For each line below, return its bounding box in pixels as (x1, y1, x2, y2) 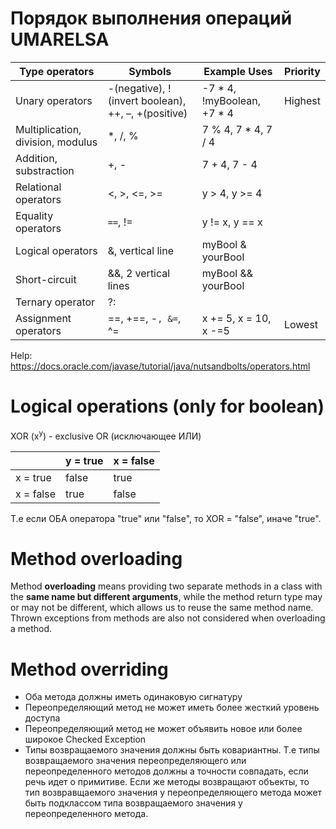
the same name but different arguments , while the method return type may (10, 591, 323, 603)
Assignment (15, 311, 72, 325)
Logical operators (15, 243, 98, 257)
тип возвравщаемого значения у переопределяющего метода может (24, 787, 323, 799)
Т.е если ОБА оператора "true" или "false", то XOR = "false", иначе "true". (10, 512, 322, 524)
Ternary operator (15, 295, 96, 309)
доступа (24, 712, 61, 724)
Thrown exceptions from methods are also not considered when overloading (10, 612, 326, 624)
